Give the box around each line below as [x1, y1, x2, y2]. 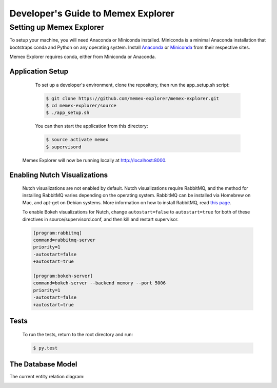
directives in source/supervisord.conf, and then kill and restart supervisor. [22, 216, 179, 222]
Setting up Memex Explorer [9, 23, 105, 32]
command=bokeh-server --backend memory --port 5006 [33, 280, 166, 286]
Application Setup [9, 67, 69, 75]
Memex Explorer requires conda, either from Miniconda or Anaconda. [9, 54, 156, 60]
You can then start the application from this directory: [35, 123, 148, 129]
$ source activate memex [46, 137, 109, 143]
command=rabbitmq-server [33, 237, 96, 243]
